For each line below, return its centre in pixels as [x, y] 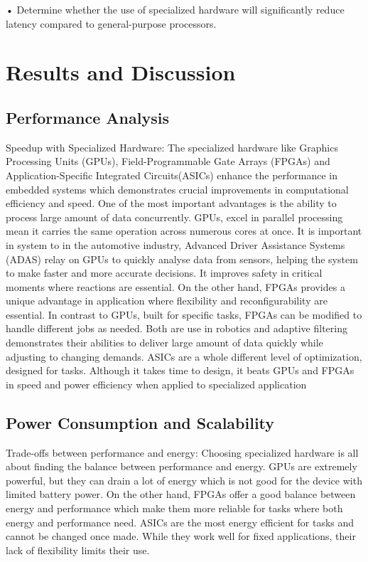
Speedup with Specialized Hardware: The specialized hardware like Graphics [172, 147]
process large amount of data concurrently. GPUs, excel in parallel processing [174, 217]
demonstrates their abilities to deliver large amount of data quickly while [164, 343]
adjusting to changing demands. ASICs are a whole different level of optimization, [184, 356]
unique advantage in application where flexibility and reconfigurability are [167, 301]
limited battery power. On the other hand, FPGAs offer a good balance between [181, 494]
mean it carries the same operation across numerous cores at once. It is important [184, 231]
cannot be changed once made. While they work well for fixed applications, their [181, 536]
